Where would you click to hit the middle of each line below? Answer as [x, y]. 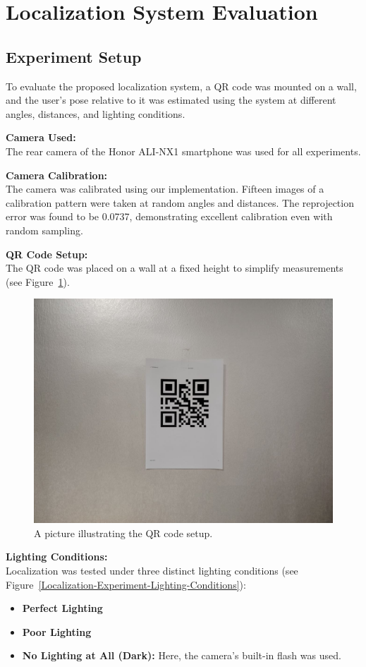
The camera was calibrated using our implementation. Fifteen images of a [165, 189]
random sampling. [44, 230]
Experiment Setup [74, 56]
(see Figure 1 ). [38, 281]
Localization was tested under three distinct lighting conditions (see [152, 571]
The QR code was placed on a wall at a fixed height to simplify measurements [175, 268]
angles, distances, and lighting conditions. [96, 113]
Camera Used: [41, 137]
